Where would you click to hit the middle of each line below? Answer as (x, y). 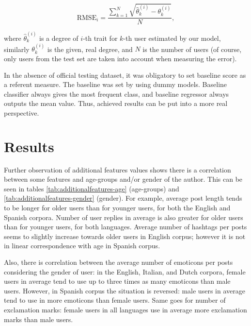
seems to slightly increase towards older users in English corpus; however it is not (125, 236)
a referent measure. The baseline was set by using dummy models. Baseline (116, 84)
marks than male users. (39, 319)
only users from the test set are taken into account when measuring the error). (120, 58)
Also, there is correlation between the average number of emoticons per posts (118, 262)
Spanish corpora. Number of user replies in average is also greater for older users (124, 217)
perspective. (22, 112)
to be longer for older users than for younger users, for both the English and (117, 207)
